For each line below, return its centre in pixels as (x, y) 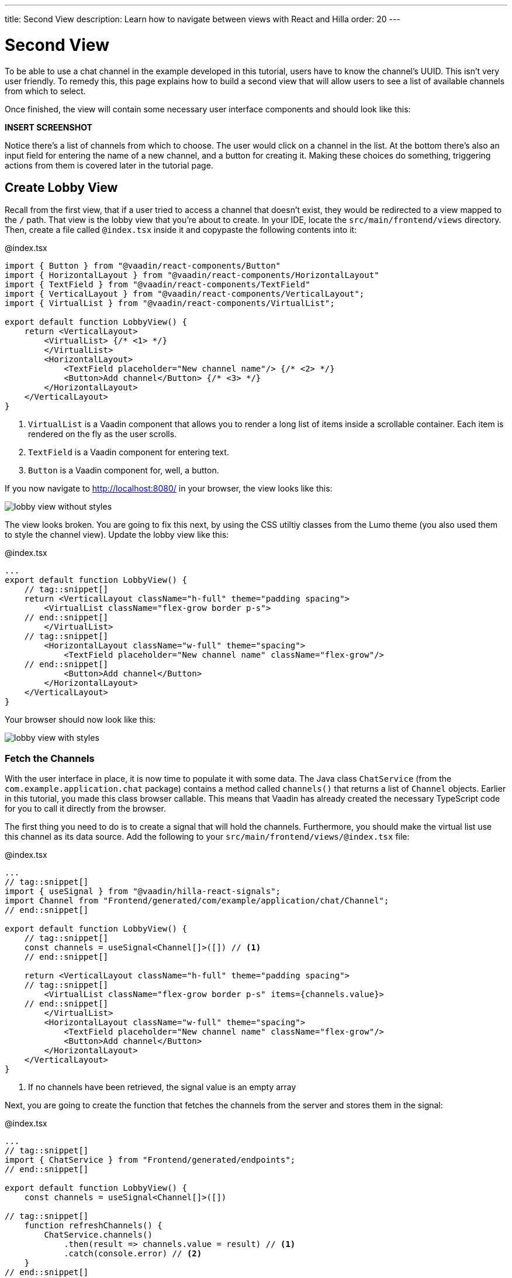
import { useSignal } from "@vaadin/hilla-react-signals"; (143, 891)
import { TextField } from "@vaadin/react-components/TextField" (158, 285)
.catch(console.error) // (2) (133, 1254)
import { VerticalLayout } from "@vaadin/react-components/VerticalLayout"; (185, 294)
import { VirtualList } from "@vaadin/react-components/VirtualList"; (170, 303)
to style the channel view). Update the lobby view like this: (117, 535)
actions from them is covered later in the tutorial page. (109, 165)
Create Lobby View (61, 187)
